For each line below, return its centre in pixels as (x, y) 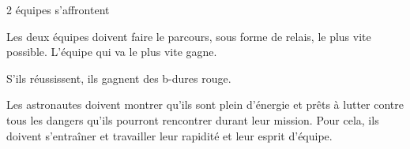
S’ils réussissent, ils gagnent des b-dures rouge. (119, 78)
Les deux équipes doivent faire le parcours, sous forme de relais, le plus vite (189, 36)
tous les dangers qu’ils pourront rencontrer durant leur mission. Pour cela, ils (193, 119)
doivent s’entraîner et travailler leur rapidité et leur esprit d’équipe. (169, 135)
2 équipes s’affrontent (58, 9)
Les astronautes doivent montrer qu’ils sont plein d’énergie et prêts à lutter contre (205, 104)
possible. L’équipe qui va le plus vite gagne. (112, 52)
